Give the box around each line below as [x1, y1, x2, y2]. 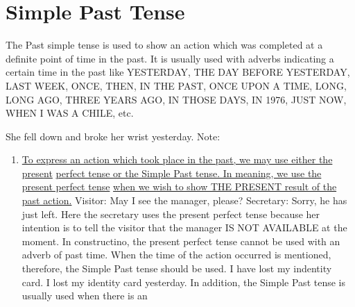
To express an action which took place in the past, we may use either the [21, 152, 333, 167]
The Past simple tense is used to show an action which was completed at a [6, 38, 323, 52]
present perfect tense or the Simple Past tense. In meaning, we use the [21, 165, 322, 180]
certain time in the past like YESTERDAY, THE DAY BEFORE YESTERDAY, [6, 65, 350, 79]
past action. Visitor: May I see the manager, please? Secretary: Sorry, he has [21, 193, 347, 208]
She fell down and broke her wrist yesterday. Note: [6, 128, 220, 143]
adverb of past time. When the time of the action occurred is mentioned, [21, 247, 331, 262]
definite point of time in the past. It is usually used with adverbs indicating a [6, 51, 334, 65]
